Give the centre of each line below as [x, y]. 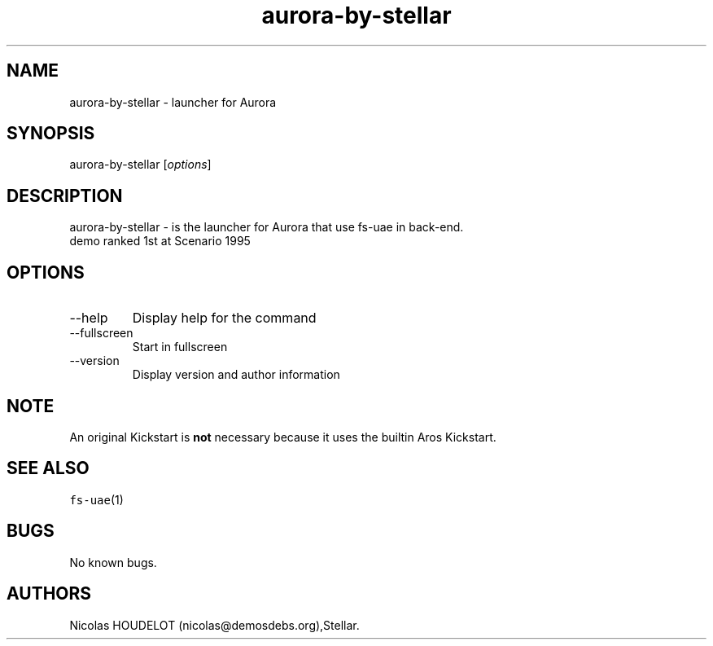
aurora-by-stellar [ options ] [140, 165]
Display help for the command [224, 318]
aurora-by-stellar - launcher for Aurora [173, 102]
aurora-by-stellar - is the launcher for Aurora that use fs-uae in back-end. [267, 227]
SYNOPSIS [51, 134]
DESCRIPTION [65, 196]
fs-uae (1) [96, 499]
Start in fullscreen [180, 347]
